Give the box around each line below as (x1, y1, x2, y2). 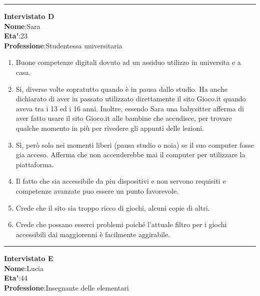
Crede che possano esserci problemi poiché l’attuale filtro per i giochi (15, 219, 227, 230)
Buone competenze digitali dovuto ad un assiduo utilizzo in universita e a (15, 57, 241, 67)
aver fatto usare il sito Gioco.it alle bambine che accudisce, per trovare (15, 113, 232, 123)
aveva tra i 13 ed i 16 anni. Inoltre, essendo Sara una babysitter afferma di (15, 103, 244, 113)
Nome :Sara (4, 20, 40, 31)
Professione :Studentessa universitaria (4, 40, 122, 50)
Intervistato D (4, 11, 54, 21)
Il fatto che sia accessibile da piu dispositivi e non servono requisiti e (15, 176, 226, 186)
